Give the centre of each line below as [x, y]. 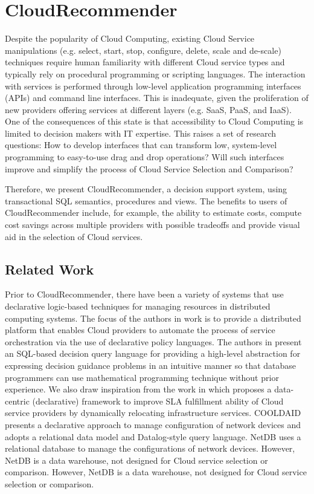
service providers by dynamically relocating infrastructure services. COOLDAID [153, 413]
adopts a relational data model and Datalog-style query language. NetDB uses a [153, 436]
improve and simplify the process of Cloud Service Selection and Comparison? [149, 168]
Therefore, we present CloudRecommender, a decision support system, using [146, 189]
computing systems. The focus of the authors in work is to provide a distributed [153, 318]
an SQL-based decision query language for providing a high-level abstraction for [153, 353]
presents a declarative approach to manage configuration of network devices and [153, 424]
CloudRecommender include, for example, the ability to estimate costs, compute [153, 213]
